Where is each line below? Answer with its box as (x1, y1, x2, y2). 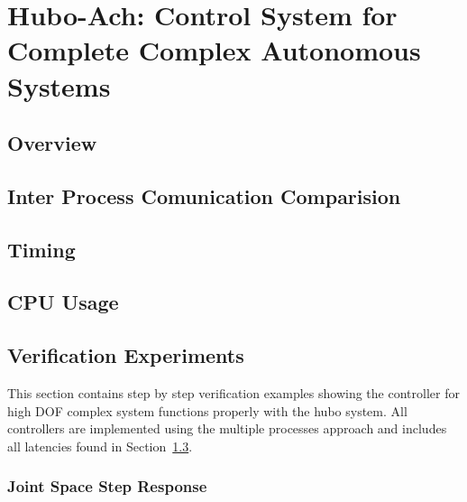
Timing (7, 235, 76, 263)
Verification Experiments (7, 341, 244, 369)
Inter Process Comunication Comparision (7, 181, 401, 209)
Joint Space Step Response (7, 475, 207, 497)
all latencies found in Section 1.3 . (7, 436, 193, 455)
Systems (7, 67, 111, 104)
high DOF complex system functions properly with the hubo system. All (7, 401, 407, 420)
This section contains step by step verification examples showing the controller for (7, 384, 460, 403)
